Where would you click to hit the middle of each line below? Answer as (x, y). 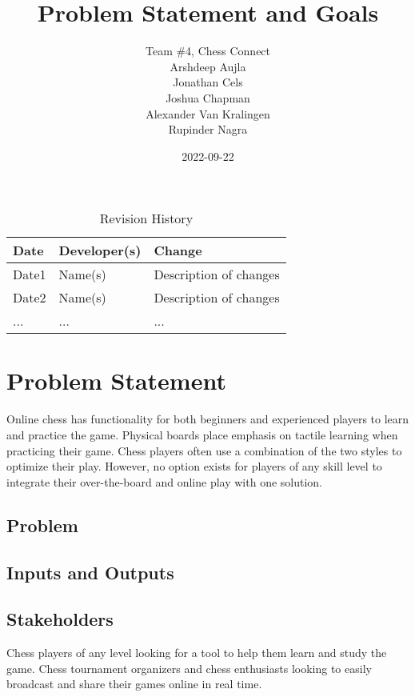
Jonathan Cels (208, 82)
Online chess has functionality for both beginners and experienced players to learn (208, 419)
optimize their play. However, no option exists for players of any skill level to (194, 466)
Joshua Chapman (208, 97)
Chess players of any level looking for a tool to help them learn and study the (197, 653)
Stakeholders (60, 619)
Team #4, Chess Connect (208, 51)
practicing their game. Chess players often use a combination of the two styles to (204, 450)
